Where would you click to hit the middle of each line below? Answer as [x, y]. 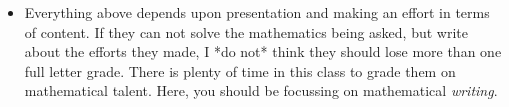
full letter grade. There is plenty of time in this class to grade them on [240, 70]
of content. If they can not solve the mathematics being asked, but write [246, 31]
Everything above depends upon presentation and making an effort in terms [257, 12]
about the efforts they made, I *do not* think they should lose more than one [263, 51]
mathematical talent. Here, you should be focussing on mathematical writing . [261, 90]
